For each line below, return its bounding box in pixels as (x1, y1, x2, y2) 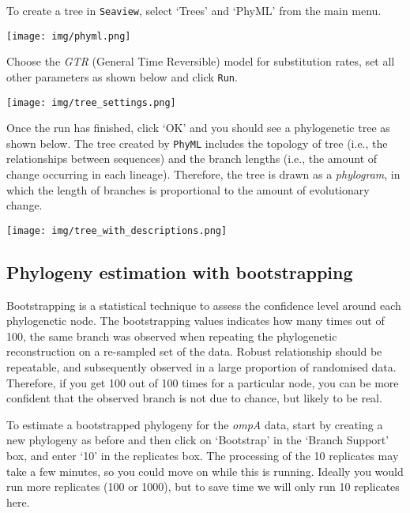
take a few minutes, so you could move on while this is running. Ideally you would (6, 462, 404, 479)
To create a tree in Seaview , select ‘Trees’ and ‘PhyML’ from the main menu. (6, 2, 382, 18)
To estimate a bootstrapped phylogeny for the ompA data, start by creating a (6, 416, 383, 432)
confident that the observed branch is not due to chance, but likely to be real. (6, 390, 382, 406)
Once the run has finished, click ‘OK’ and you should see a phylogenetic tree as (6, 119, 390, 136)
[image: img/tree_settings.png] (6, 96, 176, 108)
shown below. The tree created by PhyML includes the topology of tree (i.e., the (6, 134, 388, 151)
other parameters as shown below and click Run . (6, 68, 238, 85)
